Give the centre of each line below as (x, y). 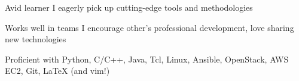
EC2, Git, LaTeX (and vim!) (57, 71)
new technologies (36, 39)
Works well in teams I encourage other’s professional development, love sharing (149, 27)
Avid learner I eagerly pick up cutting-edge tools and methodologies (129, 7)
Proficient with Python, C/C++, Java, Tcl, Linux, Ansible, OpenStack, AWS (147, 59)
